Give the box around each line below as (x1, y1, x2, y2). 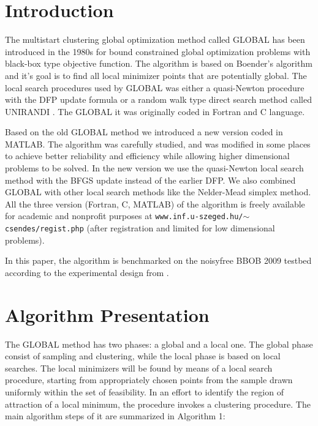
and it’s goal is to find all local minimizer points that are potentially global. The (5, 69, 307, 81)
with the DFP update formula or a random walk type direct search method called (5, 93, 312, 106)
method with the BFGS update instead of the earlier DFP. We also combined (5, 173, 296, 186)
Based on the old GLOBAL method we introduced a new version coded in (5, 125, 283, 138)
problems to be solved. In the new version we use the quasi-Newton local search (5, 162, 304, 174)
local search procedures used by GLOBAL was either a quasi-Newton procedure (5, 81, 305, 94)
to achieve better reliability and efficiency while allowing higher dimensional (5, 149, 290, 162)
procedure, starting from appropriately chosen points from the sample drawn (5, 373, 293, 386)
